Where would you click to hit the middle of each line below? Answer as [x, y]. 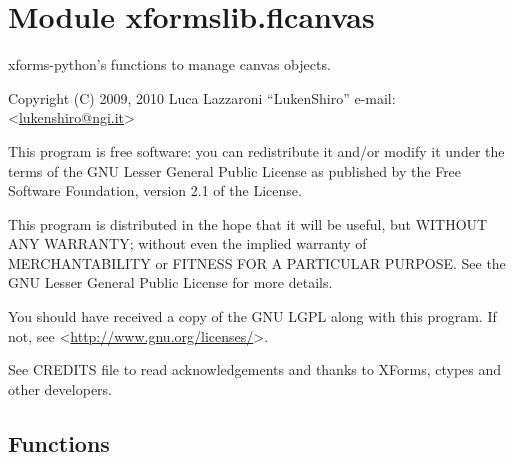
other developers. [60, 388]
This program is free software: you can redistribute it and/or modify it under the [256, 150]
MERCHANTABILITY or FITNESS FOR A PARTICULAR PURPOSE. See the [257, 262]
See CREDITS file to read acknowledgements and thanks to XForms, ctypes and [255, 369]
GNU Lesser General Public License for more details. [170, 282]
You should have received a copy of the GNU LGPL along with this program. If [252, 316]
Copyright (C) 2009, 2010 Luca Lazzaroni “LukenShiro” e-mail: [202, 97]
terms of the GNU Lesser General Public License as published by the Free [235, 170]
